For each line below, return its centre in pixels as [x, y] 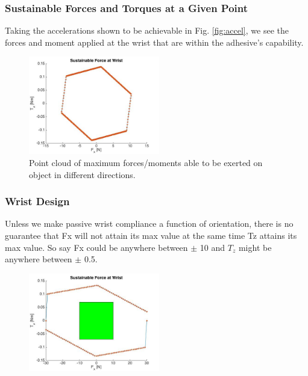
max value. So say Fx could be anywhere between [96, 247]
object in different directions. [82, 174]
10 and [212, 247]
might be [255, 247]
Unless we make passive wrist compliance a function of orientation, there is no [149, 223]
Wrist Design [37, 201]
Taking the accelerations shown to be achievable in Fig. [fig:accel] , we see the [147, 30]
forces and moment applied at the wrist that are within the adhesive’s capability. [154, 42]
